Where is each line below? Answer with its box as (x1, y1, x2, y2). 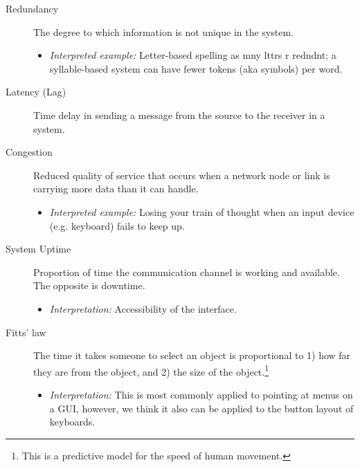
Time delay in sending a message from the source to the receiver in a (33, 107, 325, 122)
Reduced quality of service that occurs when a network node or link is (33, 167, 330, 182)
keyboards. (49, 414, 96, 429)
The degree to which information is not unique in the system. (33, 24, 294, 39)
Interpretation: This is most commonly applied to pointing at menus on (49, 387, 353, 401)
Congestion (6, 145, 53, 159)
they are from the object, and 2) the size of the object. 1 (33, 362, 269, 378)
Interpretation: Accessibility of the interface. (49, 301, 237, 315)
